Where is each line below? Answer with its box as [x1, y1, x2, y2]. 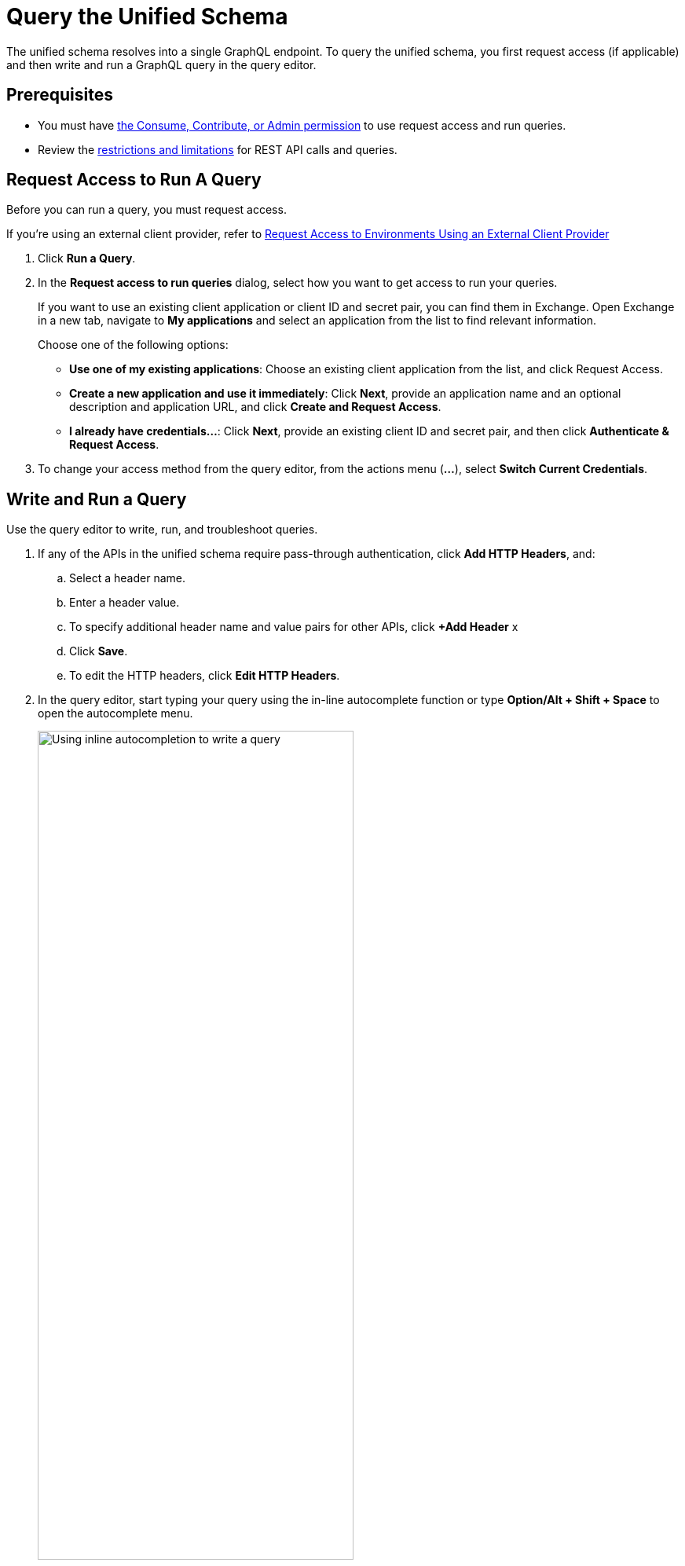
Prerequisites [6, 85, 113, 105]
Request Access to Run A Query [6, 170, 262, 190]
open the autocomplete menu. [38, 706, 193, 721]
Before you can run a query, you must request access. [6, 203, 287, 217]
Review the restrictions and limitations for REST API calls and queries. [38, 142, 397, 156]
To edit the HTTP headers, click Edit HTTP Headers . [69, 669, 340, 683]
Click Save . [69, 644, 128, 658]
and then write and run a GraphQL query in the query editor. [6, 57, 317, 72]
